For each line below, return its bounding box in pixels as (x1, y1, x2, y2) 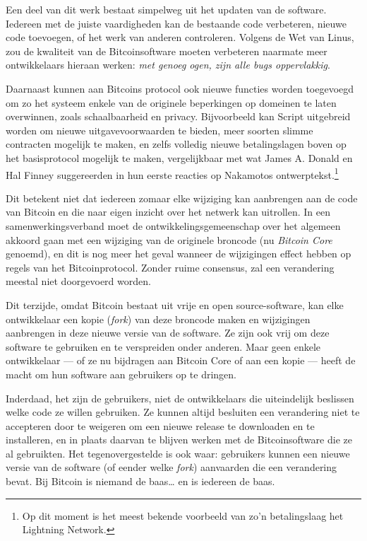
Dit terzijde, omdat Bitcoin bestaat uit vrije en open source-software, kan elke (6, 297, 344, 312)
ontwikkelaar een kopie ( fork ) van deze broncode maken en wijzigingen (6, 311, 311, 326)
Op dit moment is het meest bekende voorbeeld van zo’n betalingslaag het (22, 508, 344, 523)
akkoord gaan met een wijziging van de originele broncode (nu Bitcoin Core (6, 232, 332, 247)
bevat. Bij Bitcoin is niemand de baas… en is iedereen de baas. (6, 474, 275, 489)
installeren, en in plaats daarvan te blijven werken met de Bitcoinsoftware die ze (6, 432, 352, 447)
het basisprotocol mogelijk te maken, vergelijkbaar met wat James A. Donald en (6, 150, 353, 165)
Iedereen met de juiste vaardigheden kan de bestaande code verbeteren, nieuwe (6, 16, 347, 30)
